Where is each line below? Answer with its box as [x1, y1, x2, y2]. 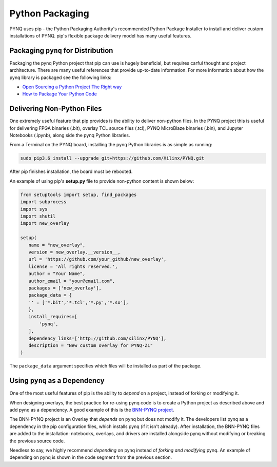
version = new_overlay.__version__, [28, 249, 121, 255]
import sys [20, 206, 48, 212]
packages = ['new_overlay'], [28, 285, 102, 291]
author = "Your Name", [28, 271, 86, 277]
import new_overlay [20, 221, 69, 226]
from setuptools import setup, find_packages [20, 191, 137, 198]
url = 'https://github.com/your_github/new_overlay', [28, 257, 167, 262]
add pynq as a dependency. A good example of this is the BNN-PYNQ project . [9, 407, 174, 413]
